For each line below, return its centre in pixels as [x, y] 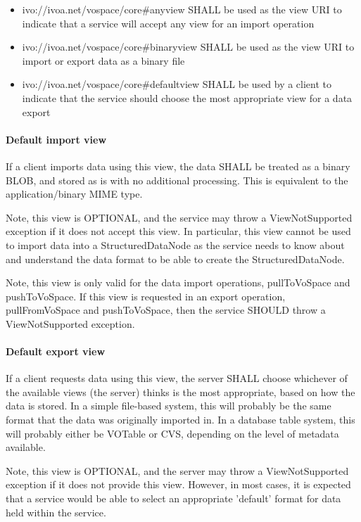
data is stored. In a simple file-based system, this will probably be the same [169, 406]
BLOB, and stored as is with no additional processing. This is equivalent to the [177, 180]
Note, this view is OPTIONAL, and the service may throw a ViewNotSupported [179, 217]
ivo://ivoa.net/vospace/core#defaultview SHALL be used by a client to [177, 84]
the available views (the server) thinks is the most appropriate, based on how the [180, 391]
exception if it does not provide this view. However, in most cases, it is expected [178, 484]
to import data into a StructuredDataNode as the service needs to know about [175, 244]
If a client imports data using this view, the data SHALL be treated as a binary [178, 166]
